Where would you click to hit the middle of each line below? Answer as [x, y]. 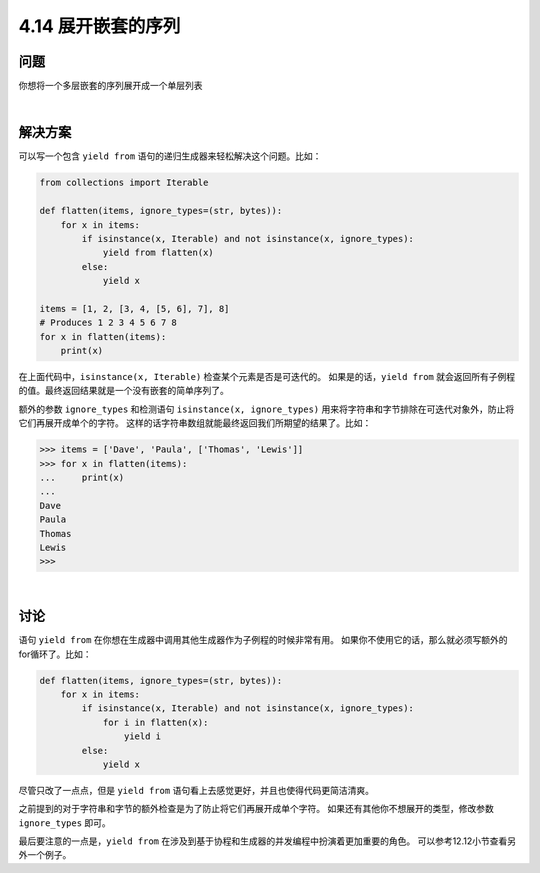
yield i [142, 736]
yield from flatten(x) [158, 253]
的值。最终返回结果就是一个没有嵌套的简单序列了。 [123, 391]
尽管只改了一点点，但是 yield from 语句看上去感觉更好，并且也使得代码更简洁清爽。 [196, 790]
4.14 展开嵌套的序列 [99, 26]
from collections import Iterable [124, 183]
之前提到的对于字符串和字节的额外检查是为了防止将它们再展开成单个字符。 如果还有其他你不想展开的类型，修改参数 [256, 809]
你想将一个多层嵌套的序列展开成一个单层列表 [110, 86]
